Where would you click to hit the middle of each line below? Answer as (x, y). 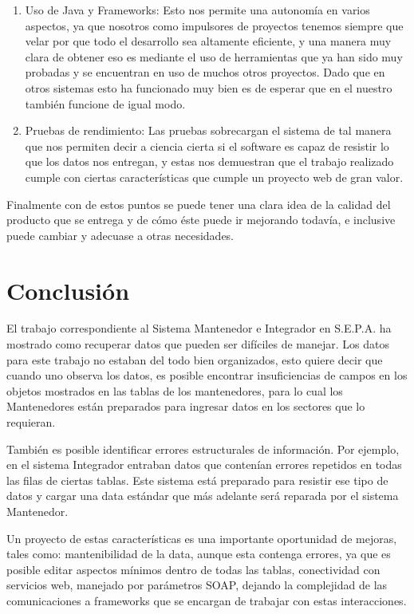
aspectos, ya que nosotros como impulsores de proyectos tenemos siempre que (214, 25)
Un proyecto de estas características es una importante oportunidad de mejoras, (202, 538)
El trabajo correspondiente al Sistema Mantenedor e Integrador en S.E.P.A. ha (199, 328)
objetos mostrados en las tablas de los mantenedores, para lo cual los (175, 390)
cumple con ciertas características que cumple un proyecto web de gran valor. (214, 177)
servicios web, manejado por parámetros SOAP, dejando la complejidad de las (197, 585)
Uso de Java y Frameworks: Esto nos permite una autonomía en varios (197, 10)
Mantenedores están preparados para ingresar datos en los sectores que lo (186, 406)
